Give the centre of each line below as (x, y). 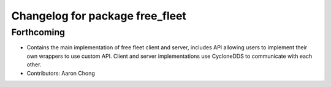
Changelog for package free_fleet (99, 16)
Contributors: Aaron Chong (61, 73)
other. (34, 64)
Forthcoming (38, 32)
